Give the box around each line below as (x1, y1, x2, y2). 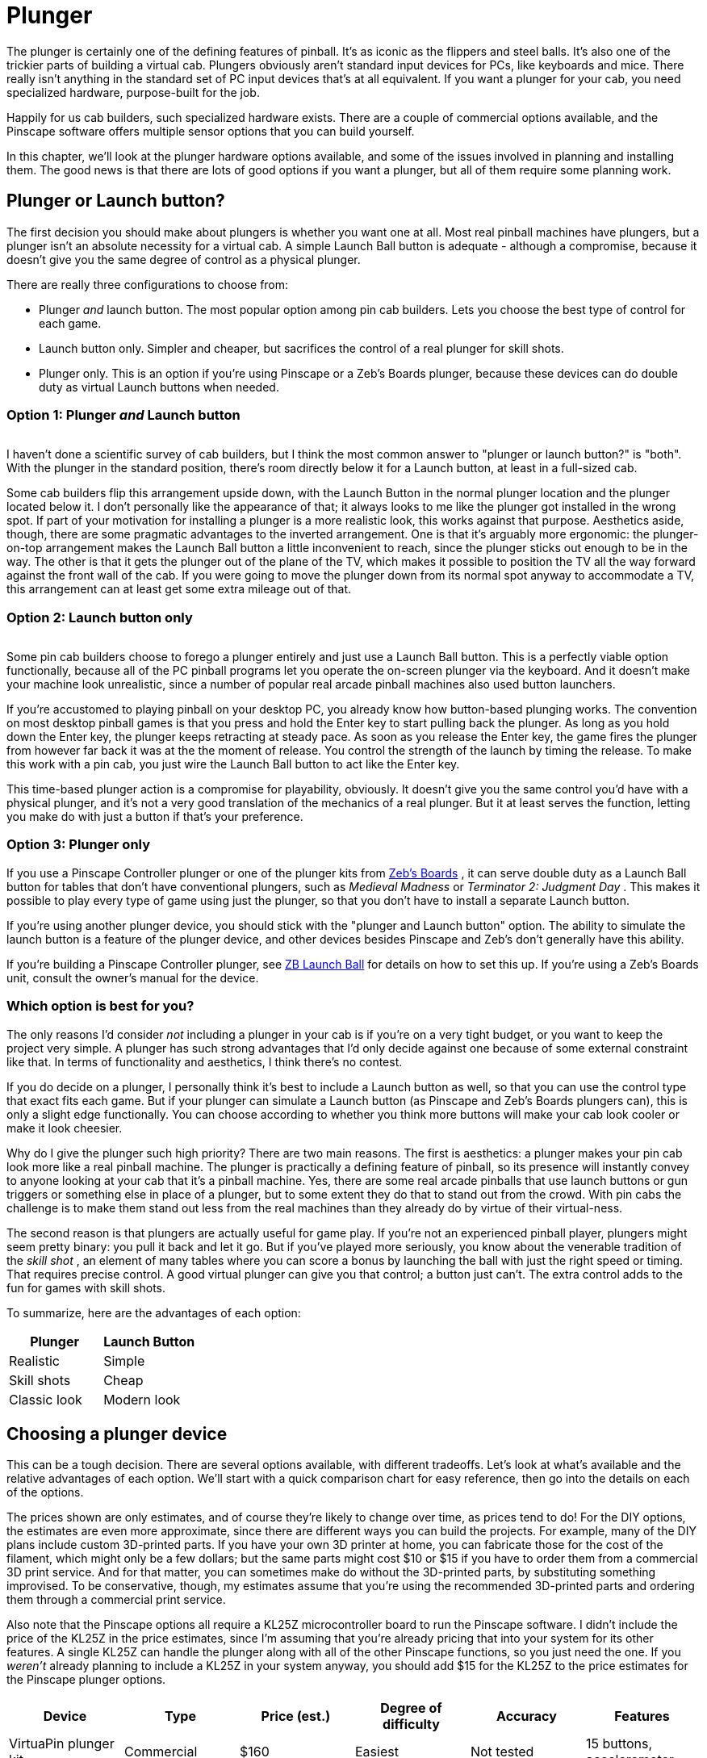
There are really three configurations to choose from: (6, 277, 289, 291)
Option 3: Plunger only (6, 836, 151, 853)
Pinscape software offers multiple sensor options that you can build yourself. (6, 123, 415, 138)
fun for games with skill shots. (6, 1280, 165, 1295)
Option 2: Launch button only (6, 609, 193, 626)
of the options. (6, 1485, 84, 1500)
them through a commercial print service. (6, 1593, 226, 1607)
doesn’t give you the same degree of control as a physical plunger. (6, 252, 361, 266)
